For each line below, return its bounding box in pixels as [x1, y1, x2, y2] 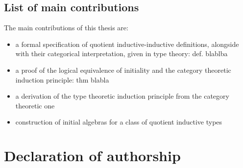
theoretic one [15, 100, 55, 110]
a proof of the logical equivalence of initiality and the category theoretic [15, 64, 231, 75]
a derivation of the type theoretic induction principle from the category [15, 91, 229, 101]
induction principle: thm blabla [15, 74, 109, 84]
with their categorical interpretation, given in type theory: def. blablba [15, 48, 228, 59]
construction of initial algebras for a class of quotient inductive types [15, 117, 222, 127]
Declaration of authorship [4, 146, 181, 166]
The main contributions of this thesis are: [4, 22, 128, 33]
